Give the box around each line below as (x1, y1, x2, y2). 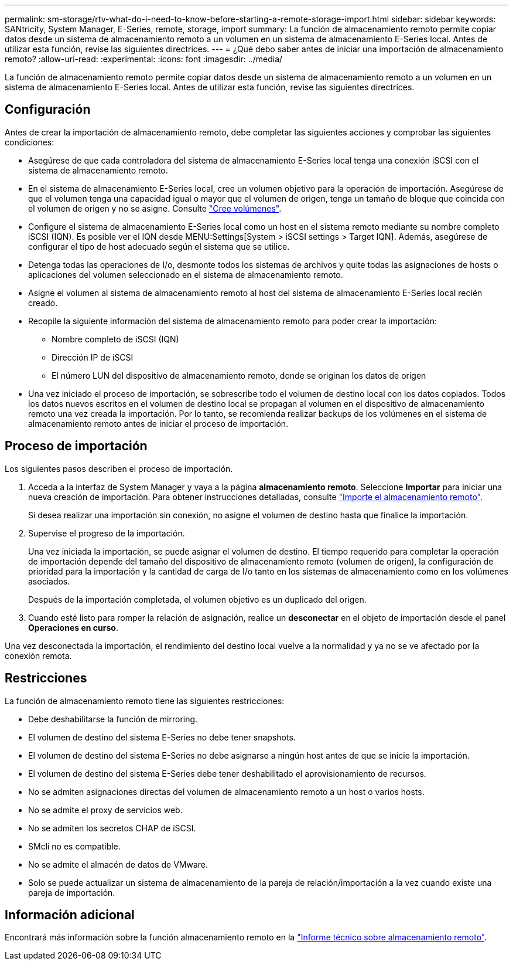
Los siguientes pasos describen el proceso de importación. (5, 463, 233, 474)
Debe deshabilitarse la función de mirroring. (28, 713, 198, 724)
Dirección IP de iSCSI (52, 352, 134, 362)
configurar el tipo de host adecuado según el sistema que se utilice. (28, 241, 290, 252)
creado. (28, 297, 58, 308)
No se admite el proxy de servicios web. (28, 804, 183, 815)
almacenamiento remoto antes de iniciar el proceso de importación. (28, 418, 289, 429)
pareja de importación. (28, 887, 115, 898)
